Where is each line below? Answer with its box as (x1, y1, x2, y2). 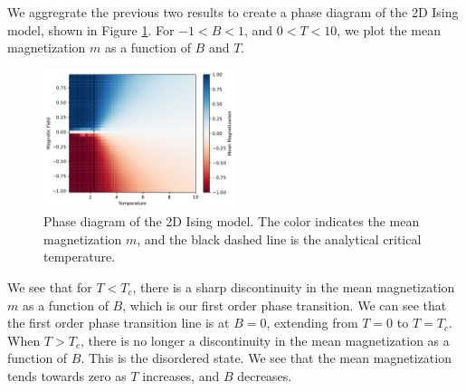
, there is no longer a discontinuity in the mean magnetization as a (80, 330, 450, 349)
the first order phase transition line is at (7, 313, 230, 332)
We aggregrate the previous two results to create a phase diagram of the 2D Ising (7, 3, 459, 21)
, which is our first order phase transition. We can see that (122, 295, 447, 314)
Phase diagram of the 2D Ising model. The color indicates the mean (43, 212, 420, 231)
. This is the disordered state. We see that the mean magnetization (81, 348, 452, 367)
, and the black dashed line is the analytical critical (137, 229, 422, 248)
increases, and (142, 366, 220, 385)
